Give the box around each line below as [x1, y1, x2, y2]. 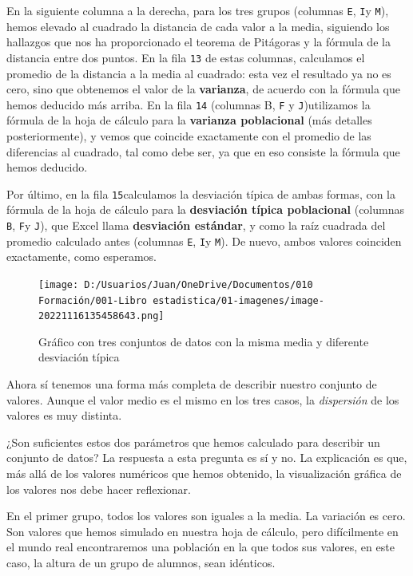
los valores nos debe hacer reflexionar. [6, 480, 191, 497]
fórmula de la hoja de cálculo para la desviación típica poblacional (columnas [6, 201, 405, 218]
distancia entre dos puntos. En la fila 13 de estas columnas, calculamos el [6, 49, 365, 65]
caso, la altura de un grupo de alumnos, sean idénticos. [6, 554, 276, 570]
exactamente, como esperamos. [6, 248, 157, 265]
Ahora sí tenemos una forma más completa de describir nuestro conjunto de [6, 376, 377, 393]
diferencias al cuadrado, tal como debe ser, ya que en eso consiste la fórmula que [6, 143, 400, 160]
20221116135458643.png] [38, 310, 165, 322]
